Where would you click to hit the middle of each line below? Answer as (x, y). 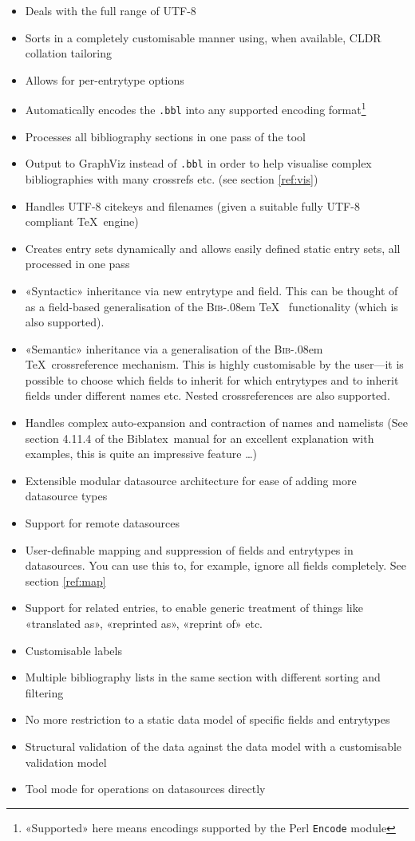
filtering (44, 692)
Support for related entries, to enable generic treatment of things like (194, 608)
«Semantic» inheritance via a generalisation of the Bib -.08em (174, 348)
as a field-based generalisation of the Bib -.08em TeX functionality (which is (211, 306)
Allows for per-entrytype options (105, 79)
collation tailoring (68, 53)
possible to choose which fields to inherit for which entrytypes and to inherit (212, 379)
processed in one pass (77, 264)
